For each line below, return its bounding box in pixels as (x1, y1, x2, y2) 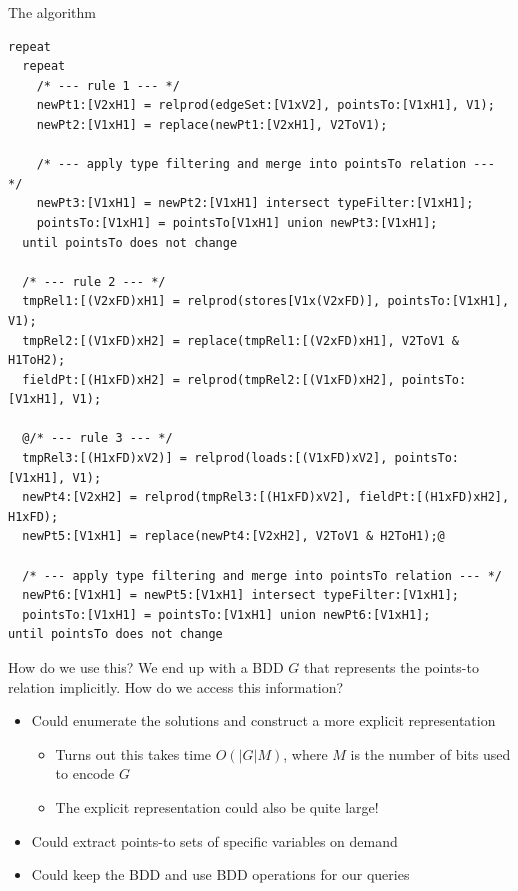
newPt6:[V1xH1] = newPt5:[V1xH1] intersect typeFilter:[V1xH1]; (22, 588, 460, 603)
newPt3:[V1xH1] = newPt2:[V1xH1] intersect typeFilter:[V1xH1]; (36, 196, 474, 211)
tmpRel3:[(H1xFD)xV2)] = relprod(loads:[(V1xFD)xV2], (22, 451, 388, 466)
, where (283, 743, 328, 764)
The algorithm (8, 2, 96, 22)
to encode (55, 763, 115, 784)
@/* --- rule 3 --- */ (22, 431, 173, 446)
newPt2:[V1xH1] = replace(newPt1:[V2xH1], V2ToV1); (36, 117, 388, 132)
